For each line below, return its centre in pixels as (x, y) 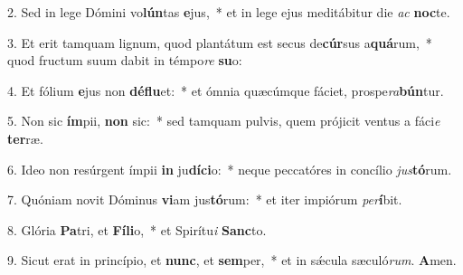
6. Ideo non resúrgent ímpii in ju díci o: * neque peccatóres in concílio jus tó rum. (230, 169)
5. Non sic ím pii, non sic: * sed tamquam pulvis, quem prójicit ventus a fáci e (224, 121)
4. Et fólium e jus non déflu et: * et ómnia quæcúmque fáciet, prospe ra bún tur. (226, 90)
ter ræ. (25, 138)
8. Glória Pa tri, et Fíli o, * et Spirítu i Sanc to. (137, 229)
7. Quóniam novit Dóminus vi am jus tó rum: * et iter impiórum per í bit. (205, 199)
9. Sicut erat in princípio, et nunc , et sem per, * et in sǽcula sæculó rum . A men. (232, 260)
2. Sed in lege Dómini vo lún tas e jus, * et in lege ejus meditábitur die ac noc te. (229, 12)
